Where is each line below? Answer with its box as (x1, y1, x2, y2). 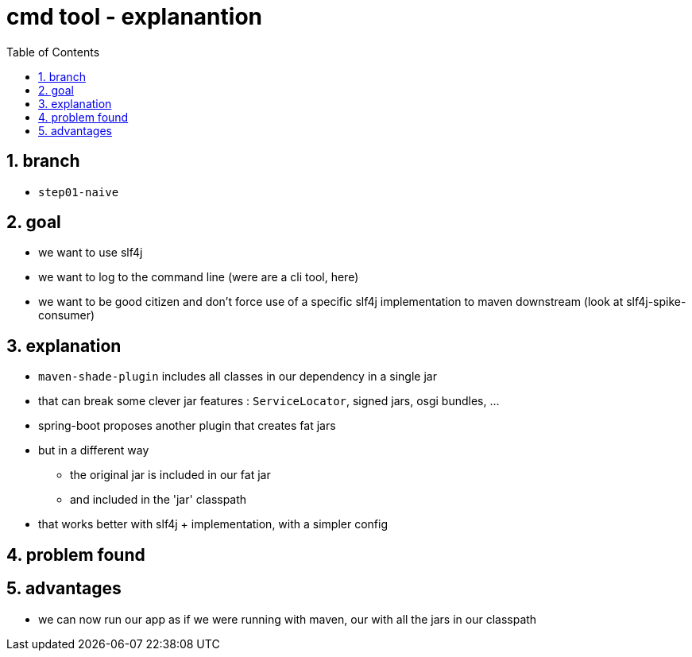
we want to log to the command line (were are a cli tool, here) (38, 270, 359, 284)
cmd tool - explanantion (6, 3, 262, 30)
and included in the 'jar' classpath (70, 493, 247, 507)
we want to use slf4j (38, 245, 143, 260)
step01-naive (38, 185, 119, 199)
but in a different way (38, 443, 149, 458)
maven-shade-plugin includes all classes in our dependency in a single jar (38, 369, 437, 384)
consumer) (38, 308, 95, 323)
